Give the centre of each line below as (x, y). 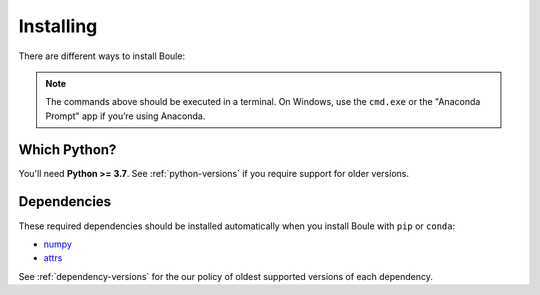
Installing (58, 26)
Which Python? (67, 149)
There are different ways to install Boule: (101, 56)
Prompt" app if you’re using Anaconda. (125, 116)
